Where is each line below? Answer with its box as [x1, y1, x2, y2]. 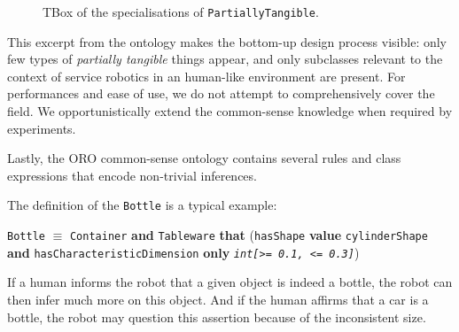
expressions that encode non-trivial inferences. [7, 166, 257, 184]
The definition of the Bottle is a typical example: [7, 196, 277, 214]
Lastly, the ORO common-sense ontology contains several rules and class [7, 149, 401, 167]
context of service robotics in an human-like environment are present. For [7, 66, 406, 85]
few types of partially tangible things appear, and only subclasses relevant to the [7, 50, 443, 68]
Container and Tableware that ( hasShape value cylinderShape [69, 226, 428, 244]
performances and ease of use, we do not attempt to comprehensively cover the [7, 84, 435, 103]
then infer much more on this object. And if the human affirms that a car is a [7, 290, 429, 308]
